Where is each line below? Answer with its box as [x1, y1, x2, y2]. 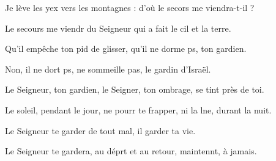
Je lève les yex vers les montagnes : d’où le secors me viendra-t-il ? [5, 1, 255, 13]
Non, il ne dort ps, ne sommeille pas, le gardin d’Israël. [5, 62, 211, 75]
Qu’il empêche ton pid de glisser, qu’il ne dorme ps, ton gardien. [5, 42, 247, 55]
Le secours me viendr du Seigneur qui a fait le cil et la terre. [5, 21, 231, 34]
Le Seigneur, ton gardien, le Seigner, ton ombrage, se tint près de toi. [5, 83, 264, 96]
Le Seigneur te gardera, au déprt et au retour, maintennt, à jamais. [5, 145, 257, 157]
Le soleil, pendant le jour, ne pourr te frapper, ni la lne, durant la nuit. [5, 103, 272, 116]
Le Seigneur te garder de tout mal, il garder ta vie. [5, 124, 196, 137]
